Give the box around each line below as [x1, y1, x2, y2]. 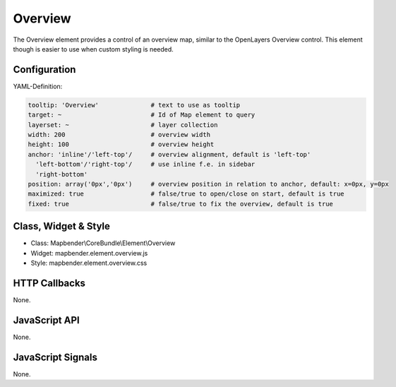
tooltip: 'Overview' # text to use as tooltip [28, 101, 241, 109]
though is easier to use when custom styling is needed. [13, 44, 174, 53]
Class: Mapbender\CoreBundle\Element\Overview [30, 239, 176, 247]
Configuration [13, 64, 76, 76]
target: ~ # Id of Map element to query [28, 111, 256, 119]
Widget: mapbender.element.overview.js [30, 249, 148, 257]
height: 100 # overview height [28, 141, 215, 148]
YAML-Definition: [13, 82, 63, 90]
